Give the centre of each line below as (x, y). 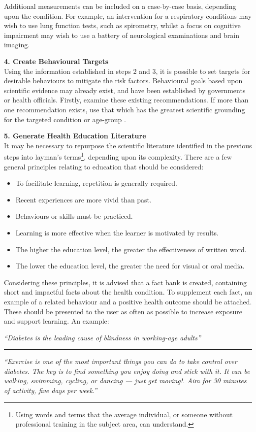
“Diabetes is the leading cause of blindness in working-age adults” (102, 337)
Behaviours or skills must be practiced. (74, 216)
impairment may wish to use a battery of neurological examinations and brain (122, 35)
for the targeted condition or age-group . (65, 119)
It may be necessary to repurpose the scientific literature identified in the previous (128, 145)
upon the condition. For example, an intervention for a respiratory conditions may (128, 16)
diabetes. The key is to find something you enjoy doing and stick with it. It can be (127, 371)
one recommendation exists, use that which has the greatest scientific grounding (125, 109)
